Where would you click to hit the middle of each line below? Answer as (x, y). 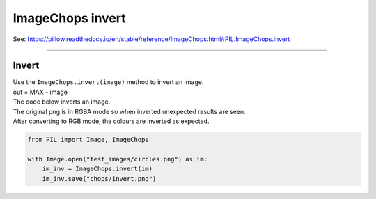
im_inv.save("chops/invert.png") (99, 178)
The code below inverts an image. (62, 102)
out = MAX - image (40, 92)
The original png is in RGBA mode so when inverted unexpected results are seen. (130, 111)
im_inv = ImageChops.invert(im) (97, 169)
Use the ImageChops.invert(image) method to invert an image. (108, 82)
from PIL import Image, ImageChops (88, 140)
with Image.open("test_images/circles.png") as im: (118, 159)
